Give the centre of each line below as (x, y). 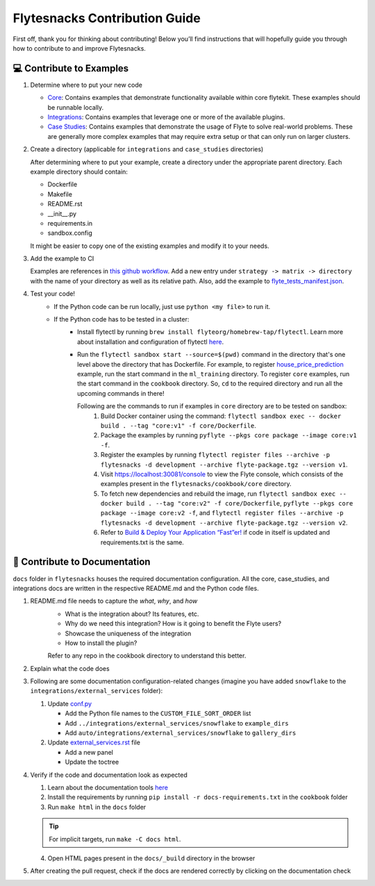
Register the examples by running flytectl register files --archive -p (216, 455)
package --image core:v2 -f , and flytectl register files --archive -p (222, 513)
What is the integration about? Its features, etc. (132, 614)
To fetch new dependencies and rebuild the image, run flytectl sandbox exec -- (224, 494)
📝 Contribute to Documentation (82, 562)
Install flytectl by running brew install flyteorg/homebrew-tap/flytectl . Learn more (210, 332)
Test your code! (53, 294)
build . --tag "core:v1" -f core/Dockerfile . (179, 425)
